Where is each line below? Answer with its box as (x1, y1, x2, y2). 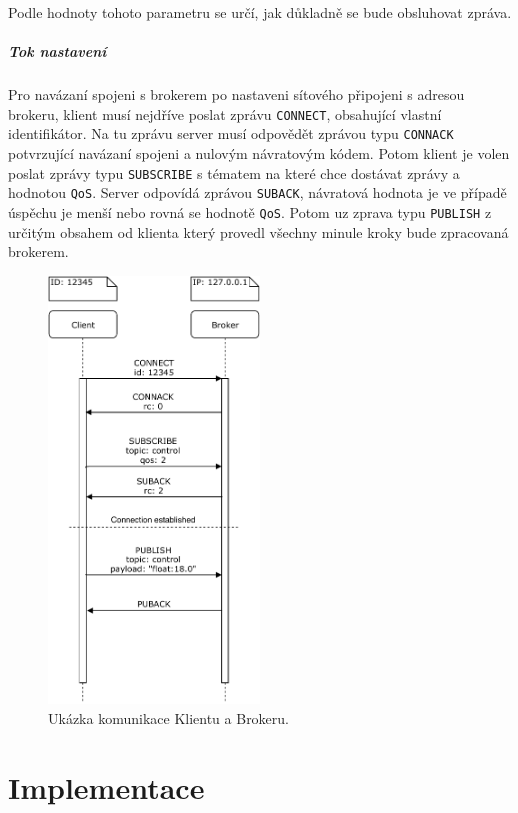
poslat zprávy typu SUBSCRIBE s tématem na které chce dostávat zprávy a (8, 162, 460, 183)
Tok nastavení (8, 41, 107, 62)
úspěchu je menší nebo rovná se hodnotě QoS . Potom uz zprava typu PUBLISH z (8, 201, 492, 222)
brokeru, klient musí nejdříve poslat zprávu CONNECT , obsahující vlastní (8, 103, 442, 124)
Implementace (8, 766, 205, 807)
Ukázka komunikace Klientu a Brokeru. (48, 707, 289, 728)
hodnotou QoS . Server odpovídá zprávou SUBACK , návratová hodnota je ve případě (8, 182, 507, 203)
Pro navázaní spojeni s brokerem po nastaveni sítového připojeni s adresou (8, 84, 465, 105)
